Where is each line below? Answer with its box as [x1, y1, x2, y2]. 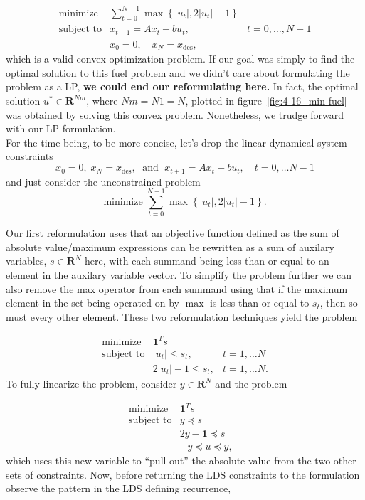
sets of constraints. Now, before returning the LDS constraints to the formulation [6, 467, 360, 482]
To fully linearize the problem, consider [6, 376, 177, 390]
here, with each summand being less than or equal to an [85, 253, 329, 268]
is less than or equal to [210, 295, 310, 310]
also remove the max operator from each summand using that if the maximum [6, 281, 348, 296]
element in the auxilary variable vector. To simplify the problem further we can [6, 267, 352, 282]
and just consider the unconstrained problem [6, 174, 201, 188]
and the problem [215, 376, 287, 390]
